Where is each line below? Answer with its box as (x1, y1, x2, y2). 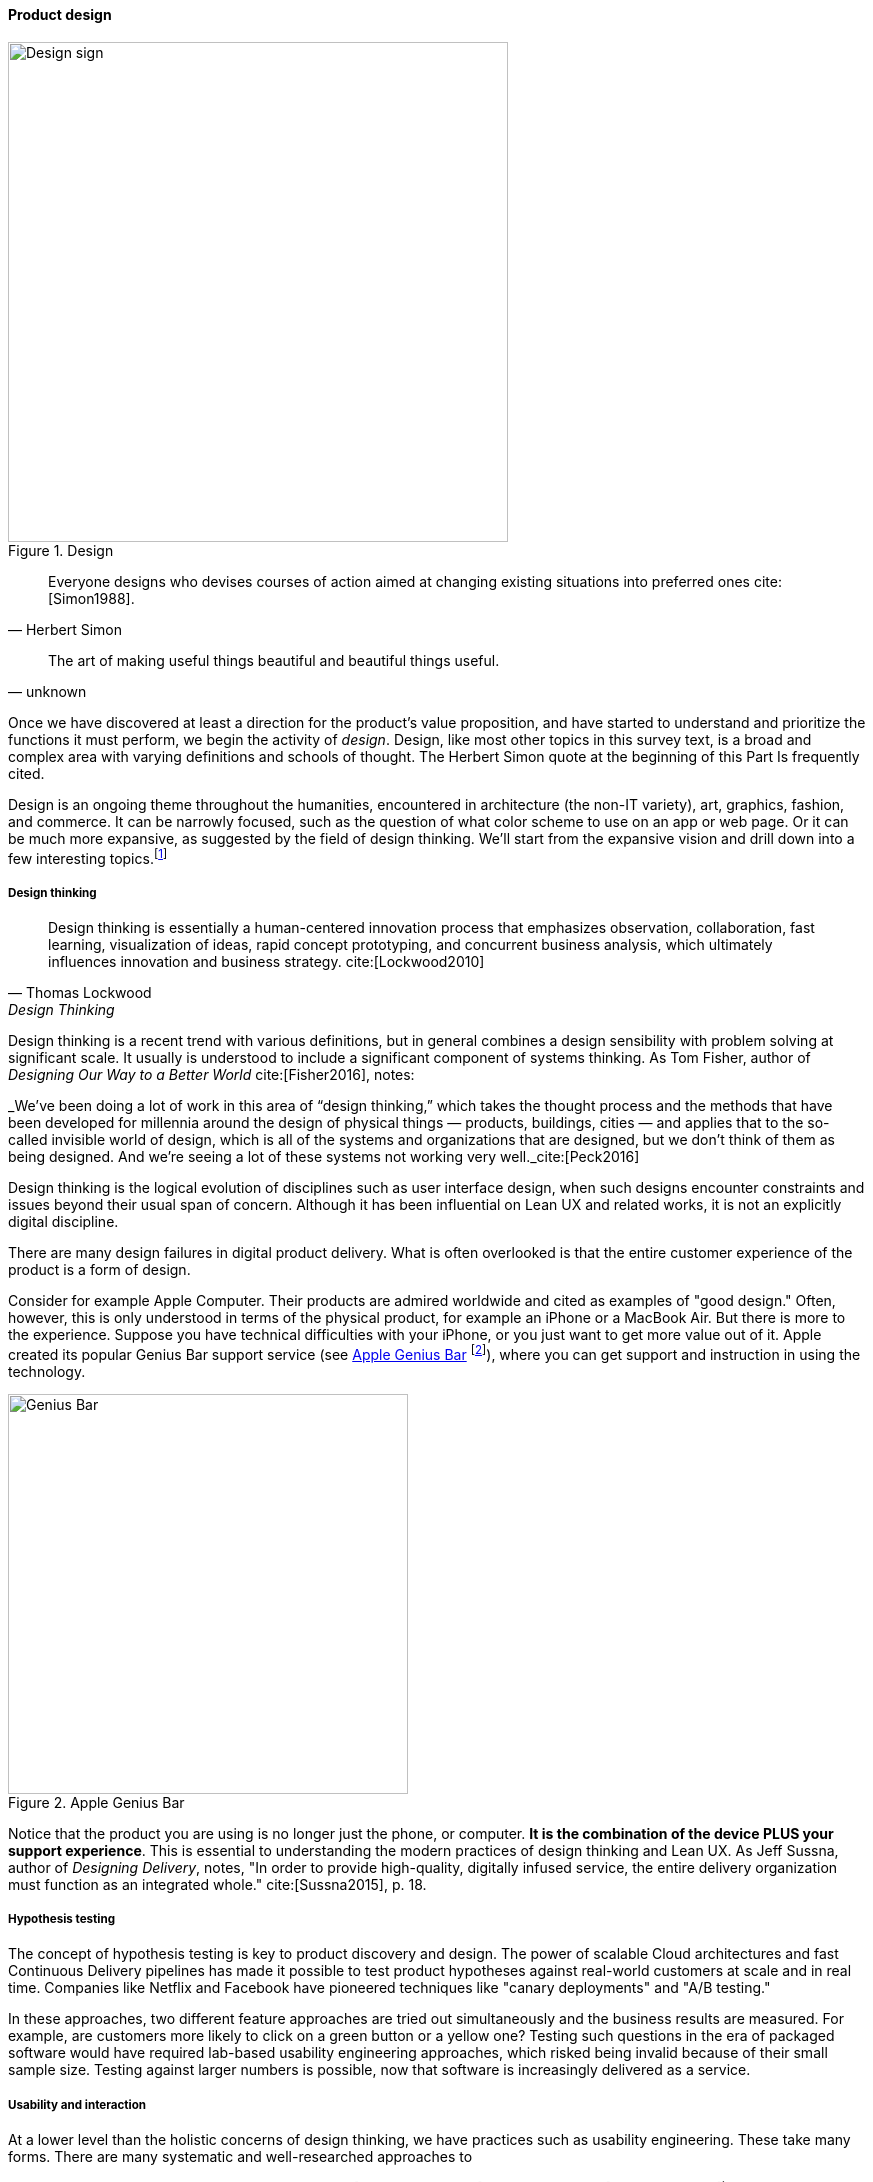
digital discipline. (8, 1213, 119, 1231)
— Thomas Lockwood (8, 984, 152, 1002)
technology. (8, 1362, 86, 1380)
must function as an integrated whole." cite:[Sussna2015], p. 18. (8, 1875, 427, 1893)
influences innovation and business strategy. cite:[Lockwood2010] (48, 953, 485, 971)
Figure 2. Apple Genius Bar (8, 1793, 185, 1811)
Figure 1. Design (8, 541, 114, 559)
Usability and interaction (8, 2097, 147, 2112)
